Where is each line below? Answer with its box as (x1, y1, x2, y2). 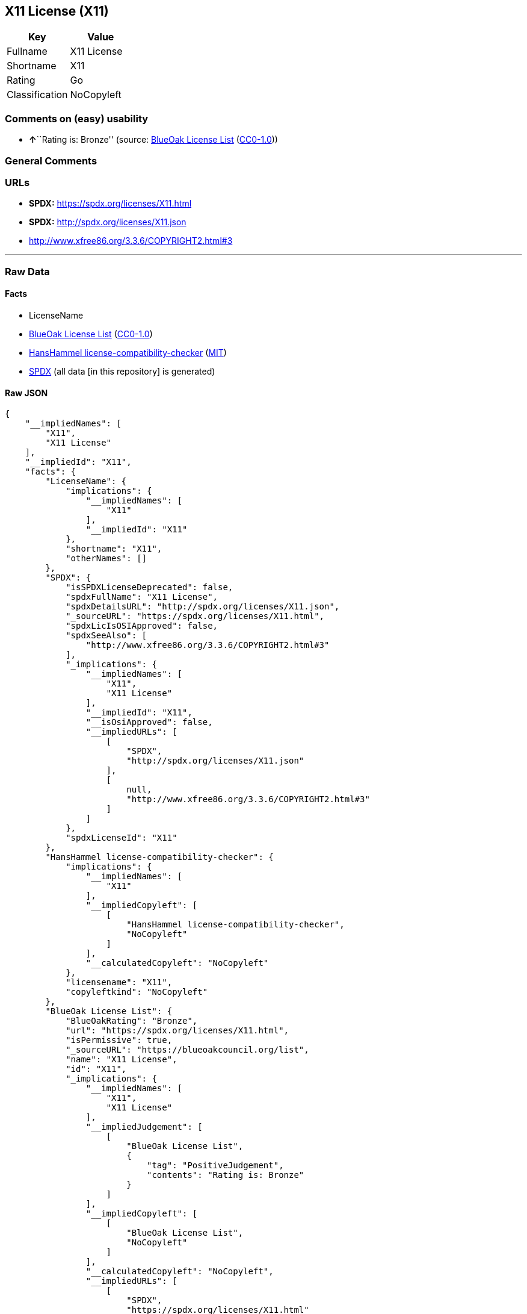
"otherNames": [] (66, 553, 147, 564)
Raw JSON (5, 387, 48, 398)
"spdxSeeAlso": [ (66, 631, 147, 641)
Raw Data (5, 265, 50, 278)
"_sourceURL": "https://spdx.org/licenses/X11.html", (66, 611, 325, 621)
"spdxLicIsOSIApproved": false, (66, 621, 218, 631)
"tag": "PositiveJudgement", (147, 1160, 284, 1171)
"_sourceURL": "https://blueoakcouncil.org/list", (66, 1045, 309, 1055)
